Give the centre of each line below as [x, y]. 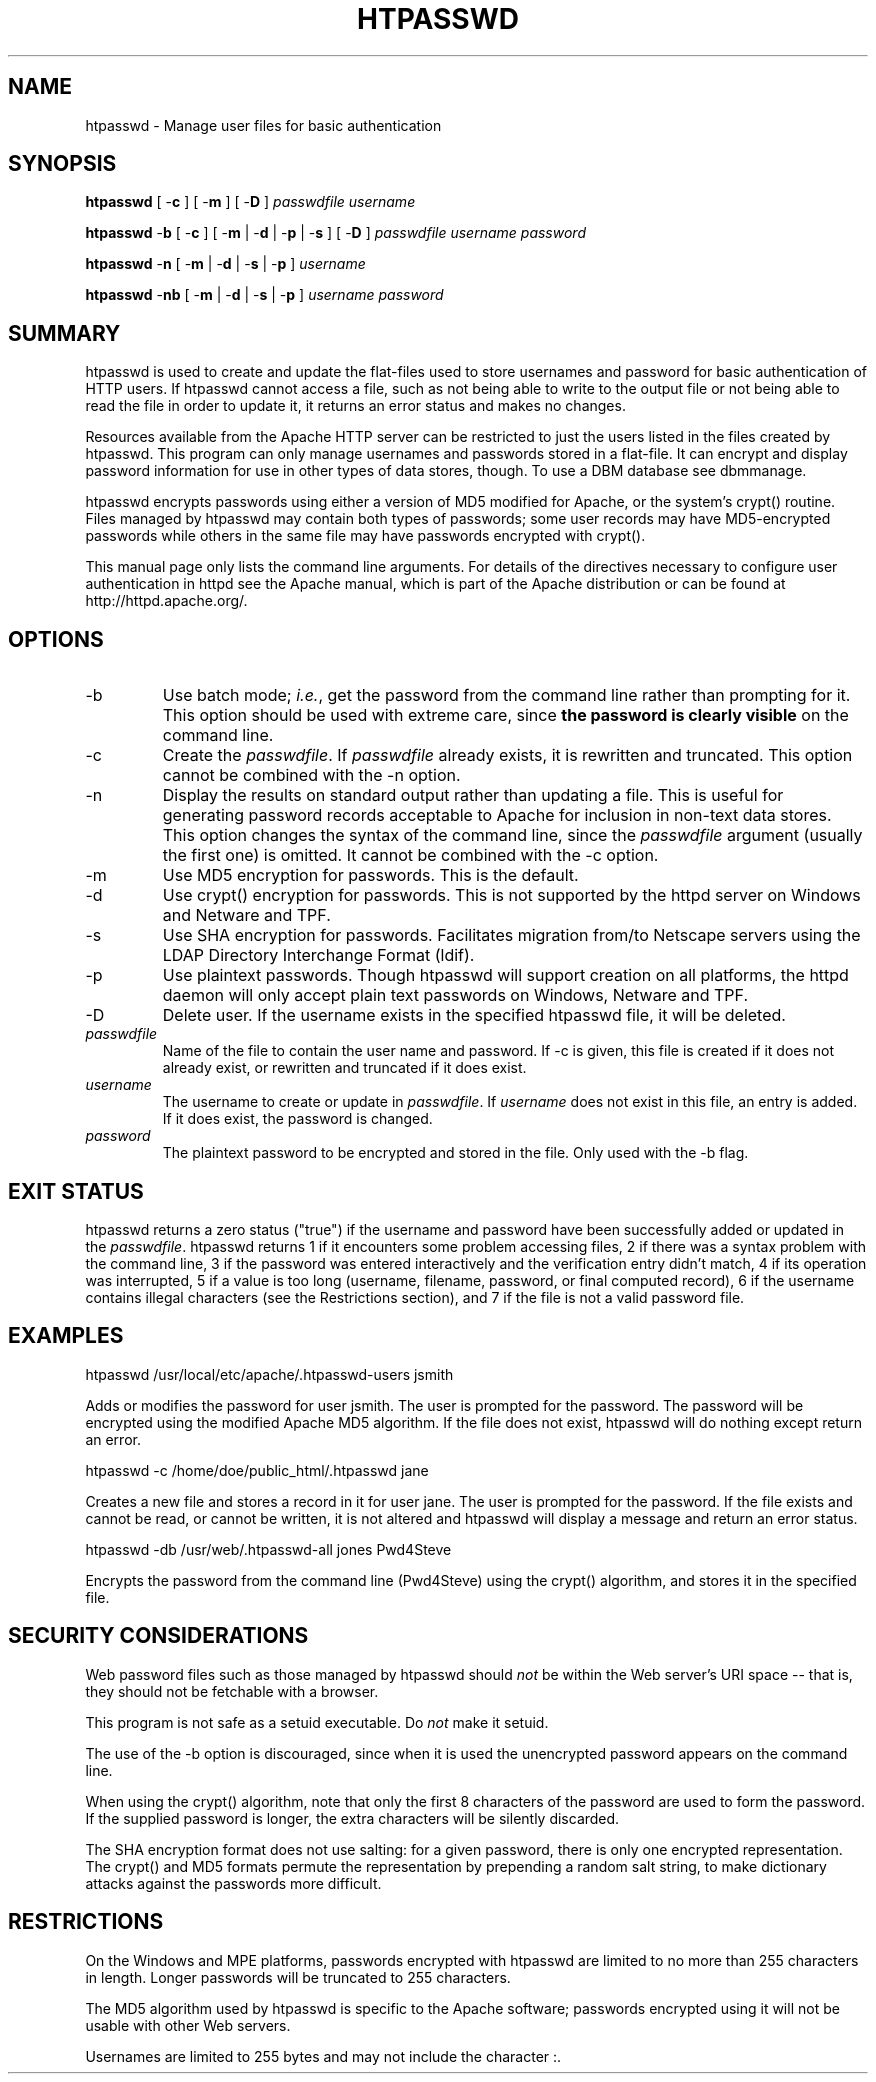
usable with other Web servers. [188, 2025]
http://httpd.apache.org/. [166, 601]
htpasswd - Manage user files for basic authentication [263, 125]
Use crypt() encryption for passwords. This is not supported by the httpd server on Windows [511, 895]
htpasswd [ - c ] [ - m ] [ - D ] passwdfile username [250, 202]
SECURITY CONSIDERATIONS [158, 1636]
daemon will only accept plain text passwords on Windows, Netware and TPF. [455, 995]
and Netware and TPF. [246, 915]
